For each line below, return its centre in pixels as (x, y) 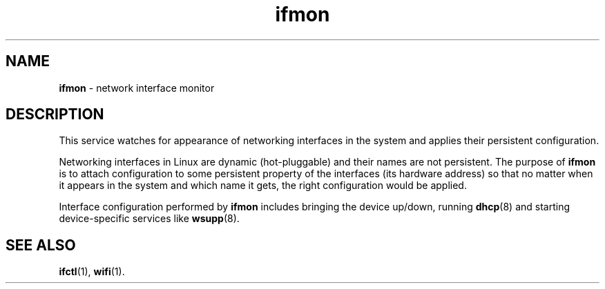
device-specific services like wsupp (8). (149, 219)
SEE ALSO (41, 245)
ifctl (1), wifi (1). (92, 272)
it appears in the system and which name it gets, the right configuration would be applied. (263, 186)
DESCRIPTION (55, 114)
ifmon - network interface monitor (137, 88)
